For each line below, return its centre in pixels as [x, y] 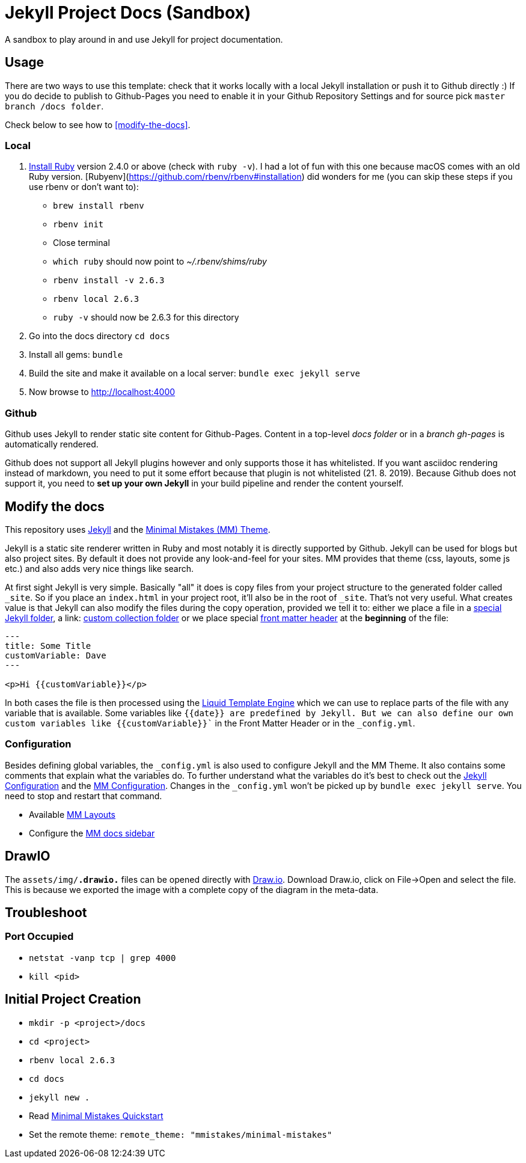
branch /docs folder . [54, 106]
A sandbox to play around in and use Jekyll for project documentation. [144, 39]
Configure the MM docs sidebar [92, 833]
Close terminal [81, 243]
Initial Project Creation [73, 999]
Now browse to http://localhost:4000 [102, 392]
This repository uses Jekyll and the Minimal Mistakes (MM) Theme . [138, 529]
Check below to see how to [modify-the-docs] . [98, 124]
